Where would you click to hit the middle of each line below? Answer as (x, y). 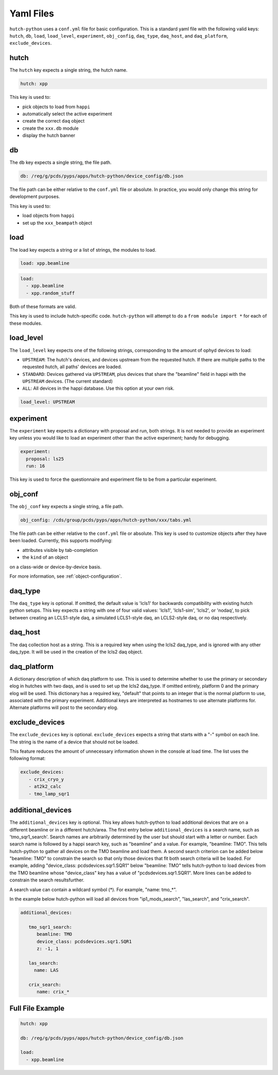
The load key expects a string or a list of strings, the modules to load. (83, 250)
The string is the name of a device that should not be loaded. (74, 742)
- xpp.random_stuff (50, 293)
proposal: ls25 (45, 459)
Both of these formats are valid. (43, 306)
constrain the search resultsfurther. (47, 880)
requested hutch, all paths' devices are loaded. (72, 367)
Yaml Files (32, 13)
